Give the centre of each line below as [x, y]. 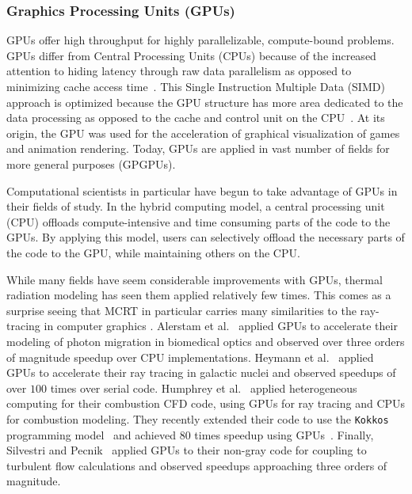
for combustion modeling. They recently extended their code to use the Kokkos [198, 418]
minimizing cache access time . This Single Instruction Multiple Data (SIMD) [196, 86]
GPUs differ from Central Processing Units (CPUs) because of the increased [191, 55]
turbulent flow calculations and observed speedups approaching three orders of [197, 465]
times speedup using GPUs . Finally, [284, 434]
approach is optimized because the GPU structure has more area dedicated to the [205, 102]
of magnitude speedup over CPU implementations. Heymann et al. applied [190, 357]
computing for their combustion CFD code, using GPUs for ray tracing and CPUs [206, 403]
